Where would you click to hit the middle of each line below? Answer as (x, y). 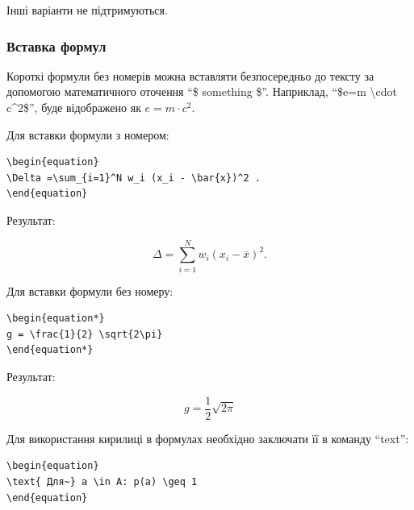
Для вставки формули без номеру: (90, 290)
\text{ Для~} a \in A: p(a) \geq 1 (102, 481)
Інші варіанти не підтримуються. (87, 10)
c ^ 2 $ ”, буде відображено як (74, 107)
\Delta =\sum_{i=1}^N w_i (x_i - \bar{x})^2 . (134, 178)
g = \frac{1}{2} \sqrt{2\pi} (85, 334)
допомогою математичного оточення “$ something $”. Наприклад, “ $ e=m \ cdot (202, 91)
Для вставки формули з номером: (88, 134)
